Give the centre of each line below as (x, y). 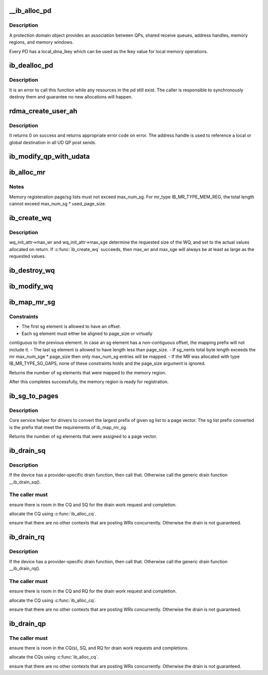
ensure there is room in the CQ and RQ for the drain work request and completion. (93, 591)
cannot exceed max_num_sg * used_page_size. (58, 204)
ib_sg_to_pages (34, 396)
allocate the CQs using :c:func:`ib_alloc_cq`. (54, 657)
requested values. (28, 256)
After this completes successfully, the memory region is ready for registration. (89, 382)
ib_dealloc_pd (31, 65)
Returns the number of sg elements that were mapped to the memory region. (88, 372)
